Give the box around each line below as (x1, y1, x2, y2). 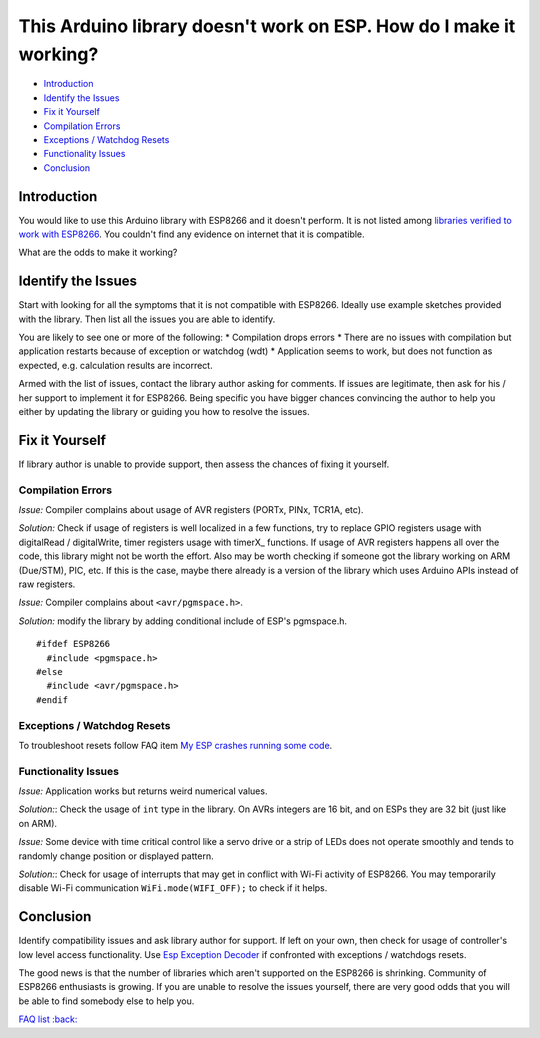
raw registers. (18, 578, 76, 590)
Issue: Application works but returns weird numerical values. (18, 785, 268, 797)
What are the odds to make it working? (18, 246, 178, 259)
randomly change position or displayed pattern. (18, 850, 214, 862)
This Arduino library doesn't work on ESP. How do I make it (18, 15, 516, 37)
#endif (36, 694, 69, 705)
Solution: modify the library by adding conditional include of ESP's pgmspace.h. (18, 615, 348, 627)
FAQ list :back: (18, 1013, 78, 1025)
